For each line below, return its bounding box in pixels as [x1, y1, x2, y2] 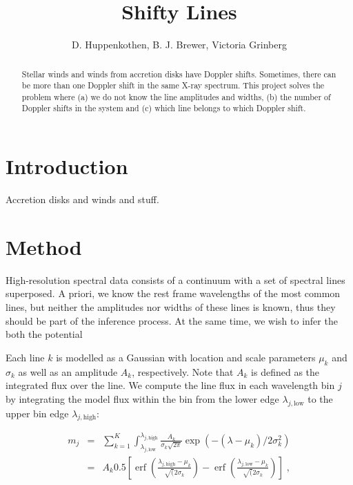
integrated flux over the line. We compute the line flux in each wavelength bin [6, 378, 335, 392]
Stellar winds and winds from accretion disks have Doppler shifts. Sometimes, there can [21, 68, 336, 79]
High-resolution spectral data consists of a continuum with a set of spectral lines [6, 272, 345, 287]
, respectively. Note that [132, 364, 234, 379]
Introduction [6, 152, 128, 180]
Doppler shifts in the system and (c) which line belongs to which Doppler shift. [21, 102, 306, 114]
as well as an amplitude [18, 364, 118, 379]
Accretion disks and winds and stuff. [6, 192, 159, 207]
